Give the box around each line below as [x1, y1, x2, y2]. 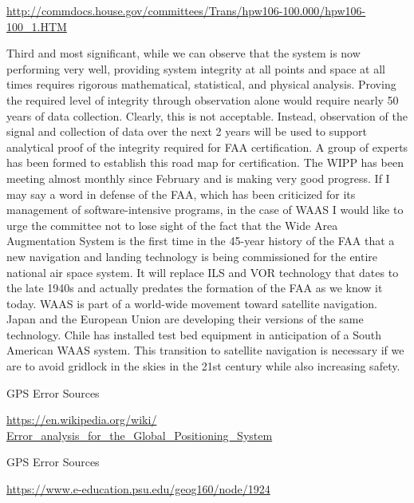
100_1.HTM [6, 18, 67, 34]
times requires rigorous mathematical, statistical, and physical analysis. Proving [6, 76, 396, 93]
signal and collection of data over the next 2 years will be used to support [6, 123, 367, 140]
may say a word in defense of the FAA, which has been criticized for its [6, 185, 356, 202]
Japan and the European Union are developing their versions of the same [6, 311, 364, 327]
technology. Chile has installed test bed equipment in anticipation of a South [6, 326, 382, 343]
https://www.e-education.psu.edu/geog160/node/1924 [6, 481, 270, 497]
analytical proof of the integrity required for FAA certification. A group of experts [6, 138, 408, 155]
